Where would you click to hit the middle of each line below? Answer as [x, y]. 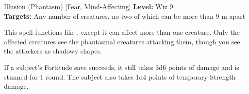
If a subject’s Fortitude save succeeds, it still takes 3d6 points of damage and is [122, 67]
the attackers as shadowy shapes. [53, 51]
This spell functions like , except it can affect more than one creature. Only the [122, 32]
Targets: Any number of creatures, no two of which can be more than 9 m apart [125, 16]
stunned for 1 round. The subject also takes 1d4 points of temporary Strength [120, 76]
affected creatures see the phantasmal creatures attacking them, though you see [122, 41]
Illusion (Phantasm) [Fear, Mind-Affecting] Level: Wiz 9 [89, 6]
